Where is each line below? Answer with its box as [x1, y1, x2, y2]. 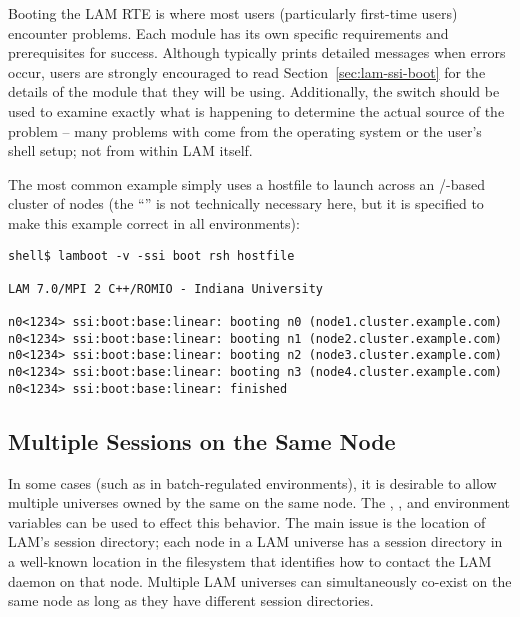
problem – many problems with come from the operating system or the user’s [8, 120, 482, 141]
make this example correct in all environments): [8, 212, 300, 233]
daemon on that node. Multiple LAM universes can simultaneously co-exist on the [8, 570, 512, 591]
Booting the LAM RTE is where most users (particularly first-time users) [8, 3, 458, 23]
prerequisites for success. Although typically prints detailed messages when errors [8, 42, 506, 63]
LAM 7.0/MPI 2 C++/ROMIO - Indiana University [8, 281, 323, 296]
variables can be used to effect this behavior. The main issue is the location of [8, 511, 486, 532]
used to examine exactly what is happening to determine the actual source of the [8, 100, 505, 121]
